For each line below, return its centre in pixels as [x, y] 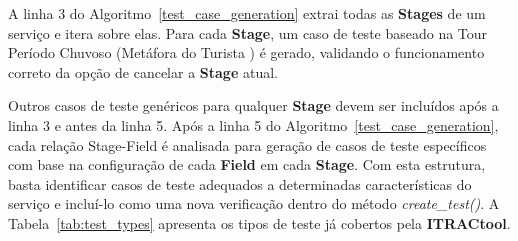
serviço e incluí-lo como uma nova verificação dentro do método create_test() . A [254, 203]
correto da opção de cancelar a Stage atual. [143, 71]
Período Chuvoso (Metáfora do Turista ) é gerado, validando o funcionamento [246, 52]
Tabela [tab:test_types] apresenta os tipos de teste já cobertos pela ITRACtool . [259, 222]
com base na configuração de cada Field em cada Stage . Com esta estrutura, [247, 164]
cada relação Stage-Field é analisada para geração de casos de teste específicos [247, 144]
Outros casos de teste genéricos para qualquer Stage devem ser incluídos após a [253, 105]
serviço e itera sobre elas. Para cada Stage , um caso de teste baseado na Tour [248, 32]
